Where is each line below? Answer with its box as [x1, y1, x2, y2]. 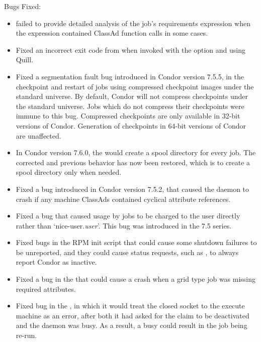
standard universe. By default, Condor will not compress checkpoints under [16, 91, 248, 101]
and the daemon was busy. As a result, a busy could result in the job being [16, 320, 247, 330]
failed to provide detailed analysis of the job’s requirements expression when [16, 18, 250, 28]
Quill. [16, 54, 34, 65]
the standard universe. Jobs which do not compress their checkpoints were [16, 100, 244, 111]
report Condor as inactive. [16, 257, 97, 267]
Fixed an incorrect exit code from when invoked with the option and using [16, 44, 245, 55]
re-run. [16, 330, 37, 340]
